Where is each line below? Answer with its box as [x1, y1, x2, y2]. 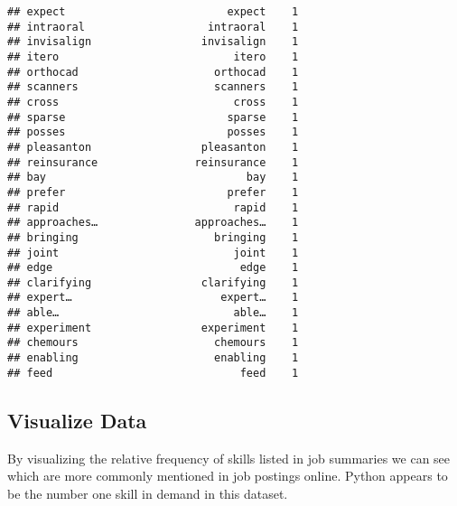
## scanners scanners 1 [7, 80, 299, 94]
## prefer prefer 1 [7, 185, 299, 199]
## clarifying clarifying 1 [7, 276, 299, 289]
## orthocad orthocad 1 [7, 65, 299, 79]
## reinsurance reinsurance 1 [7, 155, 299, 169]
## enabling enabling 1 [7, 351, 299, 365]
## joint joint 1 [7, 246, 299, 259]
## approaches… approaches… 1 [7, 216, 299, 230]
